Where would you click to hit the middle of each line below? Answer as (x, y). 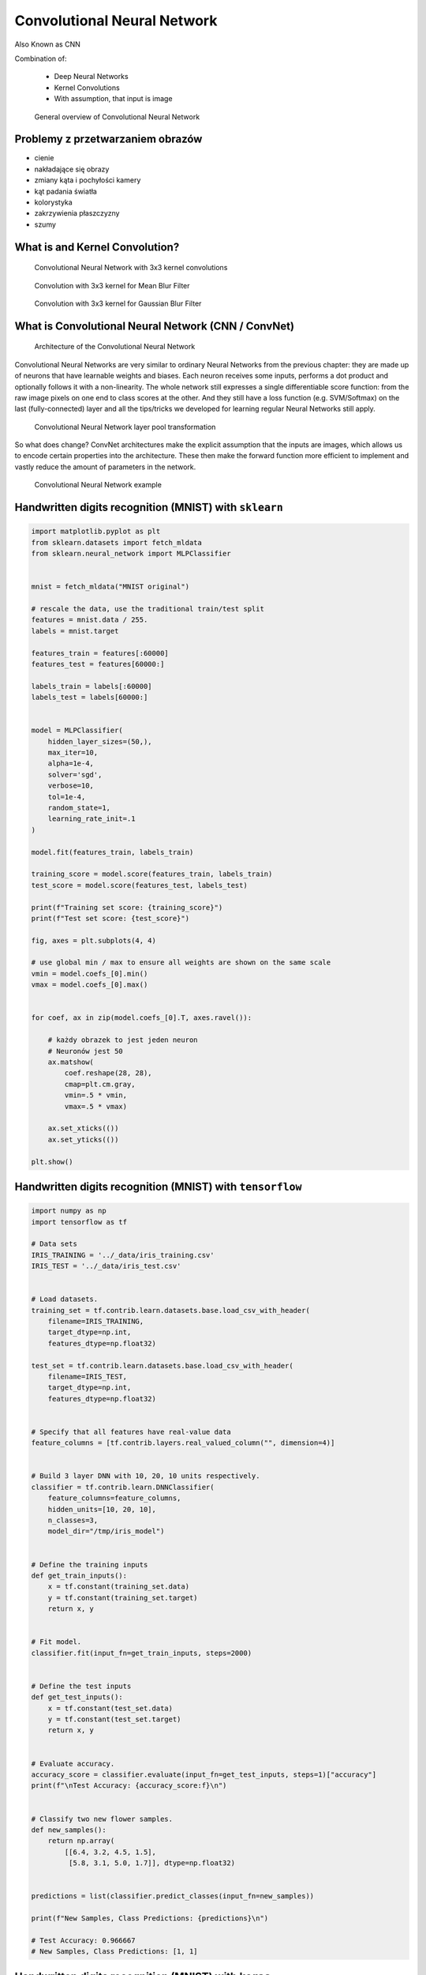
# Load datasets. (65, 1299)
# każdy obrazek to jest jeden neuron (123, 1040)
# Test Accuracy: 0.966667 (83, 1940)
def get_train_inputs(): (79, 1576)
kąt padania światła (66, 191)
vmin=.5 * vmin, (96, 1095)
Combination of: (41, 58)
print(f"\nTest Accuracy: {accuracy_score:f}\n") (129, 1786)
